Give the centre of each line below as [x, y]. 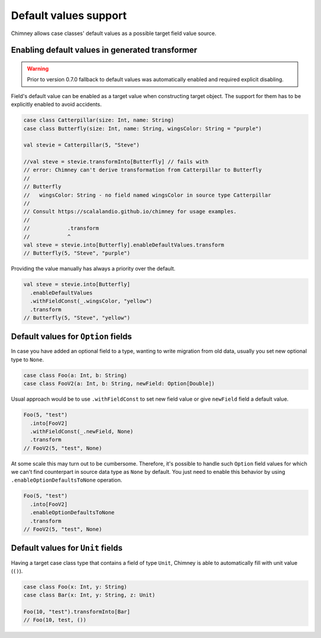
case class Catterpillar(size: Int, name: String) [99, 120]
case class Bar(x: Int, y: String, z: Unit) [89, 595]
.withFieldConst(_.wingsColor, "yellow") [91, 301]
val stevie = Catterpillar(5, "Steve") [81, 145]
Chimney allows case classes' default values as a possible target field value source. [114, 33]
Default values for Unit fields [67, 548]
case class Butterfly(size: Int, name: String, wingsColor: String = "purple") [143, 128]
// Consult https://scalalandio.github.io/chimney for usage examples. [130, 212]
